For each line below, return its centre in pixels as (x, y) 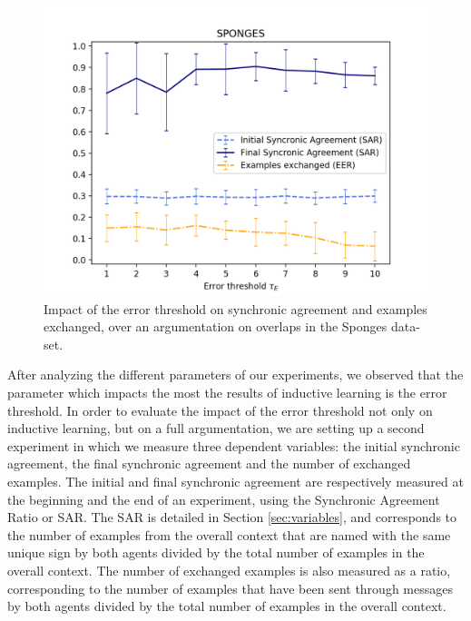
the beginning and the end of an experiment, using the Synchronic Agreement (224, 499)
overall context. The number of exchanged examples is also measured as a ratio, (229, 570)
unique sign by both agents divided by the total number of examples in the (216, 552)
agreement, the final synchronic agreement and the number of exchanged (209, 463)
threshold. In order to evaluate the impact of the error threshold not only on (220, 410)
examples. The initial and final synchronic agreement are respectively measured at (235, 481)
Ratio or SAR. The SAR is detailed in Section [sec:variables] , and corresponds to (232, 517)
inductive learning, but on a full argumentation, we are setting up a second (216, 428)
